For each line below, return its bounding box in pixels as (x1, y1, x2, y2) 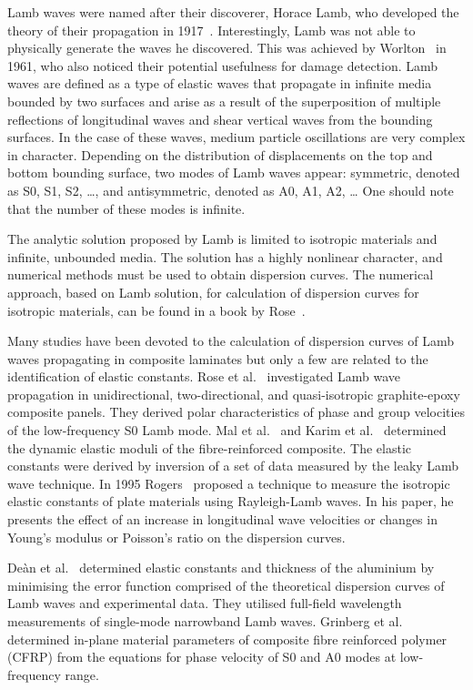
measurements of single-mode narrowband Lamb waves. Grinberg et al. (7, 612, 403, 630)
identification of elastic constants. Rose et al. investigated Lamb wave (7, 367, 401, 386)
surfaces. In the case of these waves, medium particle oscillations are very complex (7, 127, 466, 147)
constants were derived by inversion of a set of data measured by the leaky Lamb (7, 456, 459, 475)
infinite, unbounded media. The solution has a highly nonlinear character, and (7, 247, 443, 266)
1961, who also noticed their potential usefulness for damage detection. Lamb (7, 56, 438, 75)
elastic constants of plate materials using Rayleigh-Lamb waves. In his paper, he (7, 492, 454, 511)
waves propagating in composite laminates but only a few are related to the (7, 349, 428, 368)
